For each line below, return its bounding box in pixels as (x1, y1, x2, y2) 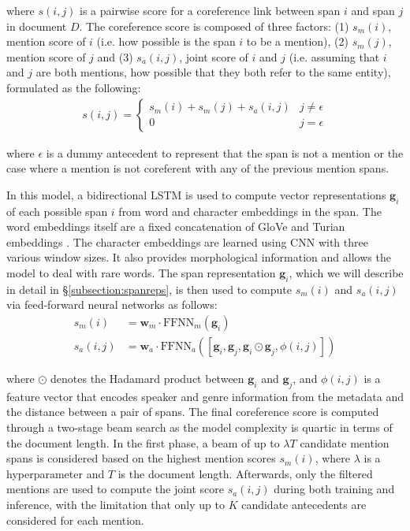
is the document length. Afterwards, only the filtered (117, 465, 373, 481)
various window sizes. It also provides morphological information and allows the (6, 249, 391, 265)
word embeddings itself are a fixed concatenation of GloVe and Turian (6, 218, 345, 235)
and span (351, 2, 395, 18)
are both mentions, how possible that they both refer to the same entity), (35, 64, 391, 80)
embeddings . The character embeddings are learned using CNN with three (6, 233, 368, 250)
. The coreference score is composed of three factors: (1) (79, 17, 349, 34)
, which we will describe (289, 264, 404, 280)
